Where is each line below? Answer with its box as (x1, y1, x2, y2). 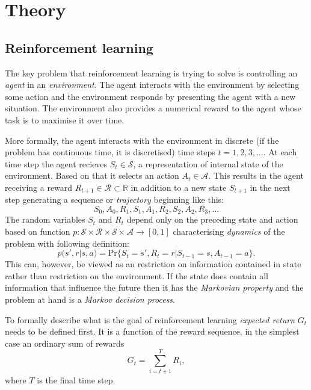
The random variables (5, 213, 85, 226)
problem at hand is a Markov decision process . (5, 292, 175, 305)
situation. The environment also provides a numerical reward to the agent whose (5, 102, 301, 114)
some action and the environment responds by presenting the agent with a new (5, 90, 296, 102)
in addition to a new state (131, 181, 227, 193)
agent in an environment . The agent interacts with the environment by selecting (5, 78, 300, 91)
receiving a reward (5, 181, 73, 193)
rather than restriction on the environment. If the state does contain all (5, 269, 268, 282)
